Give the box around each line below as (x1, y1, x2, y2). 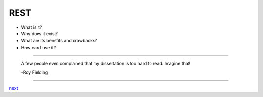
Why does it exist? (21, 31, 58, 36)
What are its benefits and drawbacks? (21, 38, 97, 44)
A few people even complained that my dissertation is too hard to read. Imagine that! (21, 61, 191, 66)
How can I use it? (21, 44, 56, 50)
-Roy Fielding (21, 69, 48, 75)
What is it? (21, 24, 42, 30)
